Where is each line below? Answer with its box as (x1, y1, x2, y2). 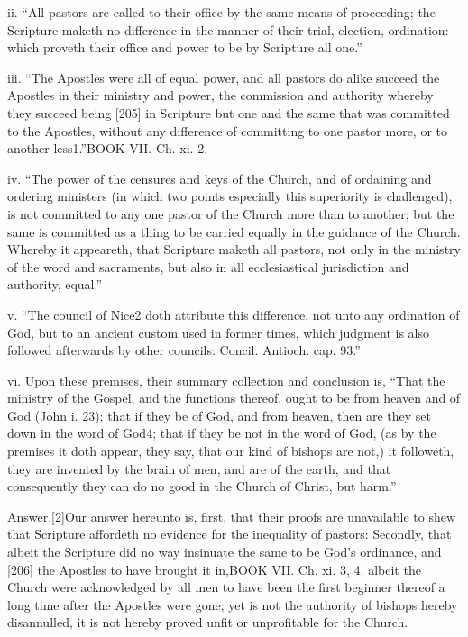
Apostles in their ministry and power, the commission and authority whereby (7, 86, 434, 105)
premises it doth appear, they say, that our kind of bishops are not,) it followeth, (7, 441, 454, 460)
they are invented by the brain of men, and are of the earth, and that (7, 459, 391, 478)
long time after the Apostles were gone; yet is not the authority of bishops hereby (7, 595, 458, 614)
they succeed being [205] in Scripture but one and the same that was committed (7, 103, 450, 122)
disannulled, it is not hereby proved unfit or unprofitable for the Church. (7, 613, 408, 632)
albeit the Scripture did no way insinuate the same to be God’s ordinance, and (7, 542, 442, 561)
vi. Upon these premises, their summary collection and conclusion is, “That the (7, 370, 445, 389)
